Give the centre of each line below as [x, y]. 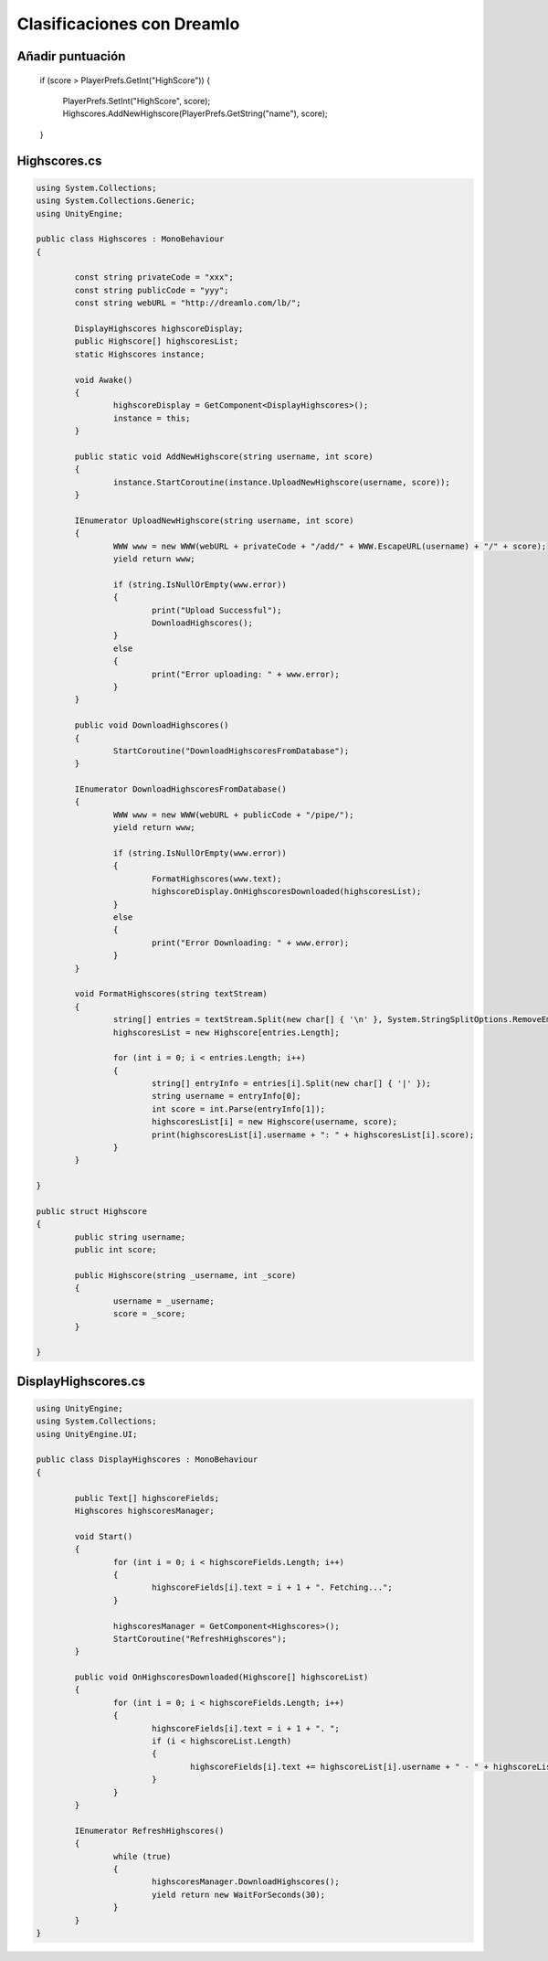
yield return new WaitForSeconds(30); [238, 1894]
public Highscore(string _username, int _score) [185, 1275]
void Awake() [104, 380]
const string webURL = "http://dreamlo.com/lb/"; [188, 303]
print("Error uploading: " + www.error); [245, 674]
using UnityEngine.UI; [87, 1434]
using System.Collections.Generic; [116, 201]
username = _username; [163, 1301]
